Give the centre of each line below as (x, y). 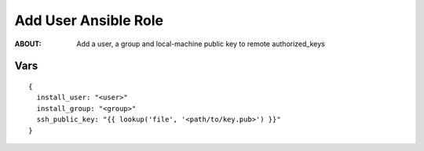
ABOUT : (28, 44)
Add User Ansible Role (89, 20)
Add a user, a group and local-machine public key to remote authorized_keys (201, 44)
